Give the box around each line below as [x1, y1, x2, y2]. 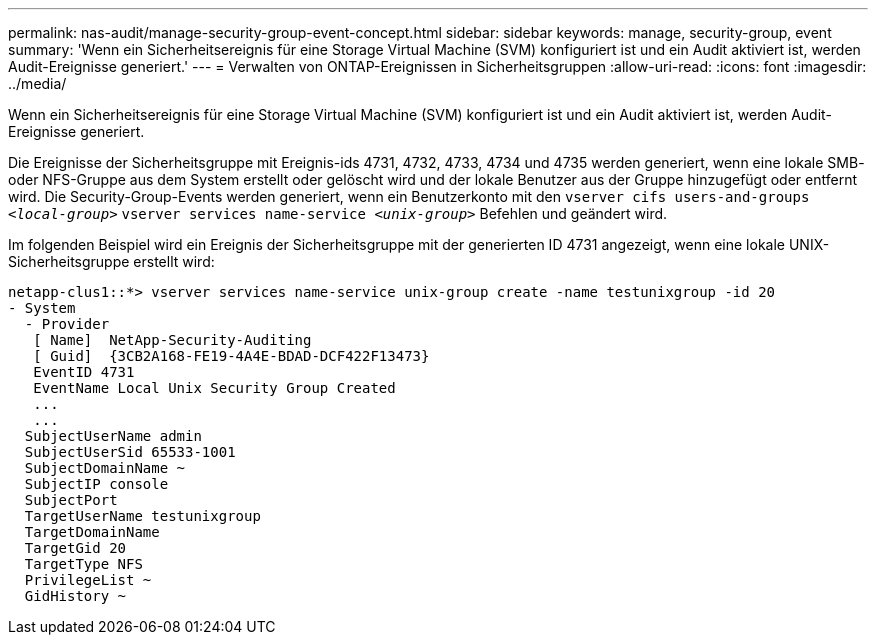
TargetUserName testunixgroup [24, 508, 261, 524]
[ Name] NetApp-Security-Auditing [33, 332, 312, 348]
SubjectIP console [24, 476, 169, 492]
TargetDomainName [24, 524, 160, 540]
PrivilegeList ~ [24, 572, 152, 588]
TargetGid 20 [24, 540, 127, 556]
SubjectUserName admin [24, 428, 202, 444]
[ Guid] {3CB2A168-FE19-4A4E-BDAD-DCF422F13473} [33, 348, 430, 364]
